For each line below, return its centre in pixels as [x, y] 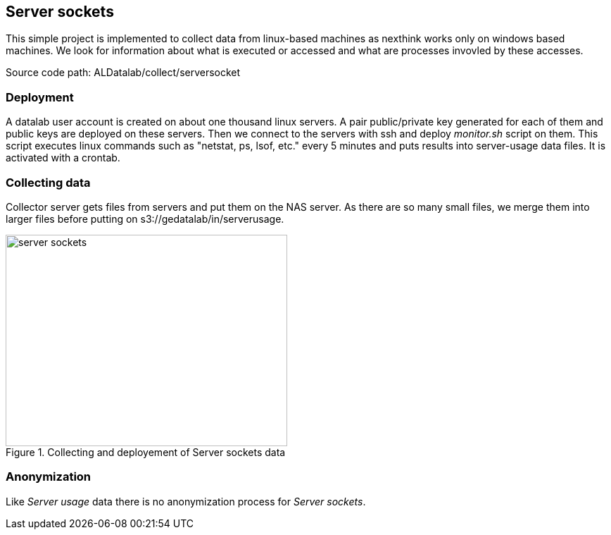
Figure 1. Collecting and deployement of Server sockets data [146, 452]
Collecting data [48, 182]
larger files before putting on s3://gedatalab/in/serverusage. [145, 219]
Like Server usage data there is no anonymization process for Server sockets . [186, 501]
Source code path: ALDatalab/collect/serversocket [123, 73]
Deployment [40, 97]
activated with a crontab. [63, 158]
